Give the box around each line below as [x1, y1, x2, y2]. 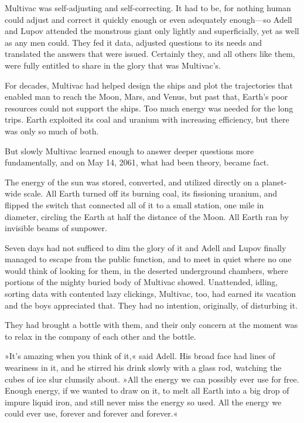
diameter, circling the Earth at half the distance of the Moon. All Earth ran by [5, 210, 289, 222]
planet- [261, 175, 287, 188]
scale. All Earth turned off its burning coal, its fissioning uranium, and [23, 187, 278, 199]
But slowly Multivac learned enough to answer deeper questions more [5, 144, 254, 157]
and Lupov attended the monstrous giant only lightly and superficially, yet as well [5, 25, 299, 37]
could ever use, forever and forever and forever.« [5, 407, 178, 419]
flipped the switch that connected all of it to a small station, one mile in [5, 198, 264, 211]
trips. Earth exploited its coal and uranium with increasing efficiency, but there [5, 113, 289, 126]
